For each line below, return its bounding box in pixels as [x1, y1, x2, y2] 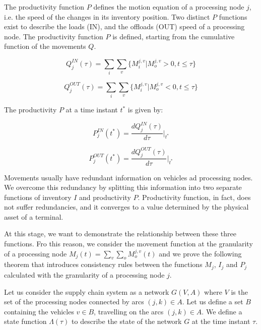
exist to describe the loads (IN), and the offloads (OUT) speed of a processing [4, 21, 245, 32]
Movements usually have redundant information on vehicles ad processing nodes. [4, 172, 253, 182]
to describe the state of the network [72, 316, 182, 326]
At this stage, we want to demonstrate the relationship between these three [4, 228, 236, 239]
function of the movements [4, 41, 86, 51]
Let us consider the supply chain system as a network [4, 286, 169, 297]
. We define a [202, 306, 242, 316]
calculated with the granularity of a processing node [4, 269, 165, 280]
